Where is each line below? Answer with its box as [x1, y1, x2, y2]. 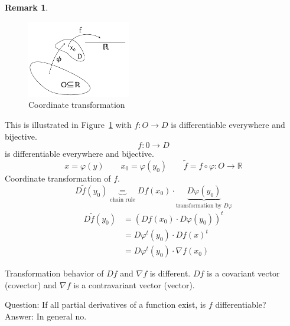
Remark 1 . [5, 1, 48, 13]
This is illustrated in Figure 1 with [5, 118, 132, 130]
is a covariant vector [207, 267, 280, 279]
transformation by [175, 202, 222, 209]
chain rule [110, 196, 135, 203]
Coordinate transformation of [5, 172, 111, 184]
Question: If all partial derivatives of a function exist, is [5, 298, 206, 311]
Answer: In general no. [5, 310, 87, 322]
